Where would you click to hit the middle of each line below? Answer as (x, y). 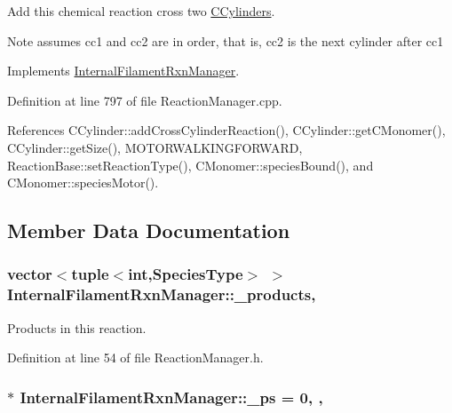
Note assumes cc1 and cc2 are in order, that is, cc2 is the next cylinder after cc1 (226, 40)
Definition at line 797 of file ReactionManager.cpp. (145, 100)
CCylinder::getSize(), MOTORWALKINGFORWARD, (155, 147)
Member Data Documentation (149, 230)
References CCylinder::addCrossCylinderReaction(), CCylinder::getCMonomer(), (226, 130)
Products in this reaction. (77, 327)
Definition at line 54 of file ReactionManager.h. (135, 357)
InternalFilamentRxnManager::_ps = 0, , (171, 397)
